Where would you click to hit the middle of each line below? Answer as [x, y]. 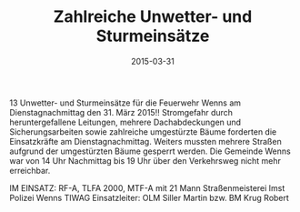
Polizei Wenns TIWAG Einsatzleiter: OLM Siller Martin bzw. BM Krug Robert [149, 197]
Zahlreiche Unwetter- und [153, 17]
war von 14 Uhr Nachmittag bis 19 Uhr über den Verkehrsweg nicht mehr [145, 160]
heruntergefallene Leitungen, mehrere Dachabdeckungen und [125, 122]
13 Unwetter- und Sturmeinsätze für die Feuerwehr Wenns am [125, 103]
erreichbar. [30, 170]
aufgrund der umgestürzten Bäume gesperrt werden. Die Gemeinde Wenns [150, 151]
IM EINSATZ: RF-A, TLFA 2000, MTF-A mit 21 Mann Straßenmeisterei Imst [147, 187]
